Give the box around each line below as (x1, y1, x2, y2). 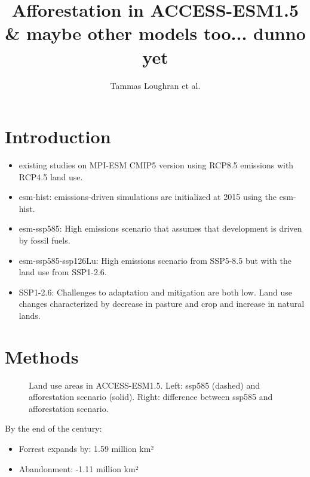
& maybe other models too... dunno (5, 21, 306, 45)
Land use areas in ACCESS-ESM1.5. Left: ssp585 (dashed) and (29, 378, 260, 391)
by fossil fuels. (19, 234, 70, 246)
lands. (19, 309, 41, 321)
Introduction (5, 124, 111, 149)
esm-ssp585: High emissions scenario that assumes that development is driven (19, 222, 302, 235)
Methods (5, 344, 79, 368)
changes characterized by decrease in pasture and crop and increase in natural (19, 297, 305, 310)
